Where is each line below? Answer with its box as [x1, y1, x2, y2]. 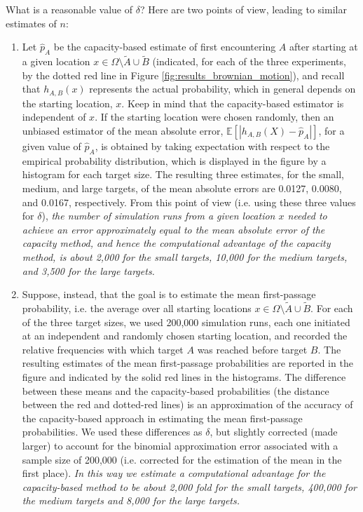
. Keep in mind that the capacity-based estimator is [121, 95, 344, 110]
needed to [287, 208, 327, 223]
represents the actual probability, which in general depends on [89, 81, 356, 96]
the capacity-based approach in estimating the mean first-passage [22, 410, 303, 425]
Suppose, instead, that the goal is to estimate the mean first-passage [22, 287, 316, 302]
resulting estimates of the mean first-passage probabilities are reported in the [22, 356, 353, 370]
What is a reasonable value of [6, 2, 133, 16]
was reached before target [197, 342, 308, 356]
